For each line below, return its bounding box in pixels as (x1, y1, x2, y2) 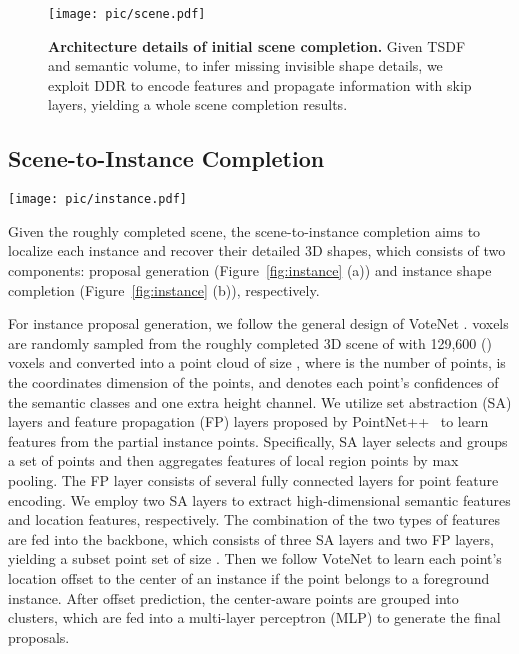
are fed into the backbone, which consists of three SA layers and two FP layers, (8, 528, 494, 549)
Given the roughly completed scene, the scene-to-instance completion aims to (8, 220, 481, 241)
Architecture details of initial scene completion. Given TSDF (48, 35, 466, 56)
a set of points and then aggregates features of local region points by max (8, 450, 459, 471)
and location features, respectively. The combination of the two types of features (8, 509, 500, 530)
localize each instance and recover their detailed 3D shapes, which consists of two (8, 240, 506, 261)
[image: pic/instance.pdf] (8, 192, 187, 207)
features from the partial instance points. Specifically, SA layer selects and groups (8, 430, 508, 451)
